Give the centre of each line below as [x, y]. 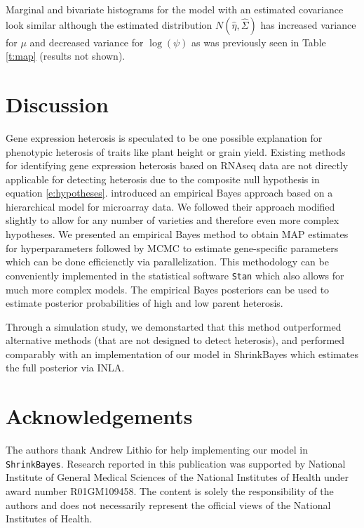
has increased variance [308, 24]
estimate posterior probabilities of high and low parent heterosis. [144, 303]
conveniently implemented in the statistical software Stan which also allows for [175, 275]
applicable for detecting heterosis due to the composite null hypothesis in [163, 179]
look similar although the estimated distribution [109, 24]
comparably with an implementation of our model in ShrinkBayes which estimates [182, 354]
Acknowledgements [99, 416]
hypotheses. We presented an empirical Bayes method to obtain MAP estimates [177, 234]
